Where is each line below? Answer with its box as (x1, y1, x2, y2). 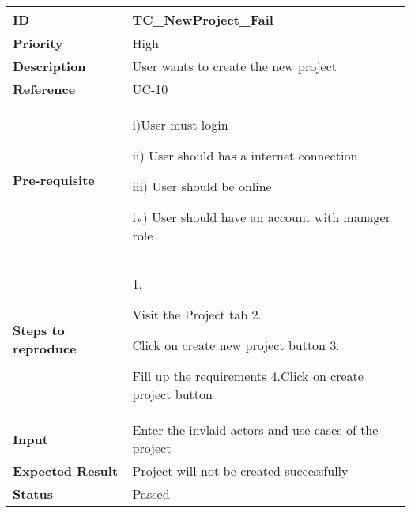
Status (13, 485, 53, 503)
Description (13, 57, 86, 75)
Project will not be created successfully (132, 462, 349, 480)
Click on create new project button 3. (132, 336, 340, 354)
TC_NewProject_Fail (132, 10, 273, 28)
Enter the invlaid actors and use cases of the (132, 421, 379, 439)
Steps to (13, 320, 65, 339)
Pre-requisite (13, 171, 95, 189)
